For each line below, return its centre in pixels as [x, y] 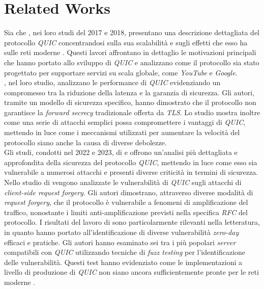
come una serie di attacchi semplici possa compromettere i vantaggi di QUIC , [125, 122]
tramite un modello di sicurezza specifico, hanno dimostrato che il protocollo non [130, 102]
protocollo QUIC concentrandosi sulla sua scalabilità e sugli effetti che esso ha [126, 42]
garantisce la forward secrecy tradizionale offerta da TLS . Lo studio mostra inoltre [132, 112]
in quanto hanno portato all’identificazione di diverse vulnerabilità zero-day [122, 232]
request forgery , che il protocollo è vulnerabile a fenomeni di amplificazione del [126, 202]
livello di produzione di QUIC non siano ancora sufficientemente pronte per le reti [131, 272]
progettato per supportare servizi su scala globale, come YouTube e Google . [121, 72]
